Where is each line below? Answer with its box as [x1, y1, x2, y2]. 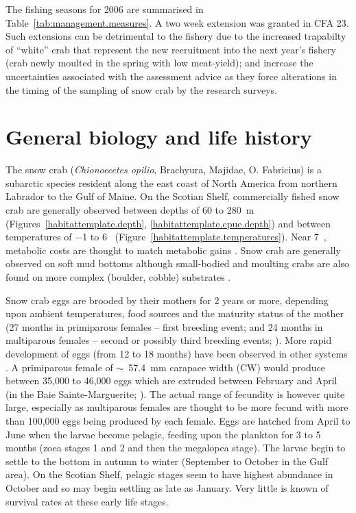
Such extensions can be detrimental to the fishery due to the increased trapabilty [5, 29, 346, 43]
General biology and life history [5, 123, 312, 151]
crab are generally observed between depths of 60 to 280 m [5, 203, 254, 217]
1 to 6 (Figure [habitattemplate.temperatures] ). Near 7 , [82, 229, 327, 244]
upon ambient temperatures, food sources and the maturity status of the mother [5, 306, 344, 321]
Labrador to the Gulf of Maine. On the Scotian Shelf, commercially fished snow [5, 189, 340, 203]
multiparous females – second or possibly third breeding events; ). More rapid [5, 333, 332, 347]
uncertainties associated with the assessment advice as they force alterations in [5, 68, 337, 83]
